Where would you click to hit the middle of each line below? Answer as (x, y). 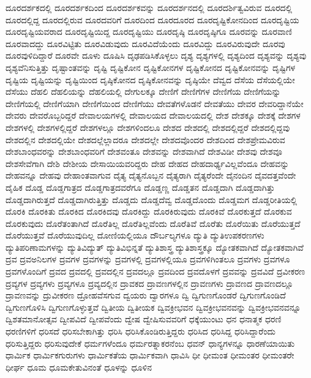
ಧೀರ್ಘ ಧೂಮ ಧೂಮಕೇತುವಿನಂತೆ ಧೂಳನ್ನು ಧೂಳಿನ (79, 367)
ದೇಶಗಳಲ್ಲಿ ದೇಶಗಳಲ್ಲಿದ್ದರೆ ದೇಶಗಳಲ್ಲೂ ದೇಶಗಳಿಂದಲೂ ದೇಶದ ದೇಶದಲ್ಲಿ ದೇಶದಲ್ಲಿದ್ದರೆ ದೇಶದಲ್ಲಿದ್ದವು (148, 127)
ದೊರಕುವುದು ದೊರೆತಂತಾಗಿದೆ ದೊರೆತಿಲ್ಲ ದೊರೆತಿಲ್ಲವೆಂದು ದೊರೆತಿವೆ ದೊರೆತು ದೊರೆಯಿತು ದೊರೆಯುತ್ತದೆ (153, 223)
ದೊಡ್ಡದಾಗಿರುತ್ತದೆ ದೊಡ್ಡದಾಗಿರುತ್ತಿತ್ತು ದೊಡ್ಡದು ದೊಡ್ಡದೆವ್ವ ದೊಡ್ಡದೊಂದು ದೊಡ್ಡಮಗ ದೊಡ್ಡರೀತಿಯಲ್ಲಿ (152, 199)
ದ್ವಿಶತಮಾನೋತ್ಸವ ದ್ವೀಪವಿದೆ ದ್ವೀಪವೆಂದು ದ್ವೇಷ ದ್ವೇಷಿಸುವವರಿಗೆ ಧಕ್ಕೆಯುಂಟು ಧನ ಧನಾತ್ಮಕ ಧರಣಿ (144, 319)
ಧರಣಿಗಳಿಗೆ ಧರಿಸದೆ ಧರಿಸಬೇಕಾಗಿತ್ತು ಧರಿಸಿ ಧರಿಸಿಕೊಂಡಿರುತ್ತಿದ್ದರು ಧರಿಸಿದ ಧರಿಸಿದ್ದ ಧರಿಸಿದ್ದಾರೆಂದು (141, 331)
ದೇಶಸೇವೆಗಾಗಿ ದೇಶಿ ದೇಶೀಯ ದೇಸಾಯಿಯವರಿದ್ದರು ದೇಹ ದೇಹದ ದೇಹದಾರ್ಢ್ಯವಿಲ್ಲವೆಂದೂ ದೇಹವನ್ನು (148, 163)
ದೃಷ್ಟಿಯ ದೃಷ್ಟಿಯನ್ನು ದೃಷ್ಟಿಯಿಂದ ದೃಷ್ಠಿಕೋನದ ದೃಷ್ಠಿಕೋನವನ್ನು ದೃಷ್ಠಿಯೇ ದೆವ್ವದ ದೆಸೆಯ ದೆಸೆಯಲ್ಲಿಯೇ (150, 79)
